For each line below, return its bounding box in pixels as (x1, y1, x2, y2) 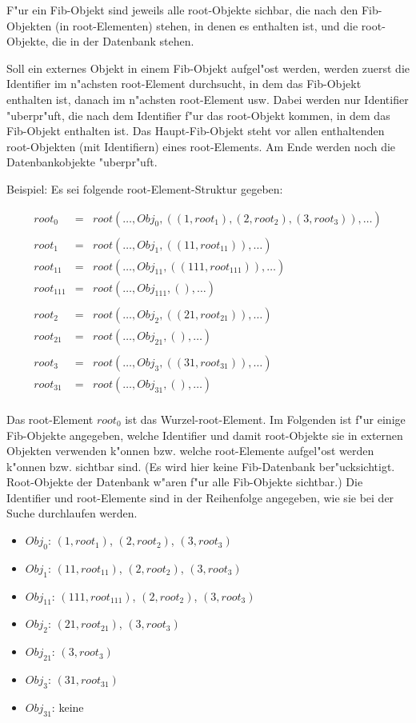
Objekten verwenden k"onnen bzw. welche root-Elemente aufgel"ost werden (6, 442, 374, 459)
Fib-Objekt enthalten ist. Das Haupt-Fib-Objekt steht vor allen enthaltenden (6, 122, 385, 139)
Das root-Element (6, 410, 94, 427)
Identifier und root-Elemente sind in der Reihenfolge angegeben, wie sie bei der (6, 489, 394, 505)
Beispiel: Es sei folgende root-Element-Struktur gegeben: (6, 180, 283, 197)
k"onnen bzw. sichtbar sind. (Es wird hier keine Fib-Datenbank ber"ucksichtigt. (6, 457, 395, 474)
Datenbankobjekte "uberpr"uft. (6, 154, 158, 170)
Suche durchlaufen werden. (6, 505, 138, 521)
